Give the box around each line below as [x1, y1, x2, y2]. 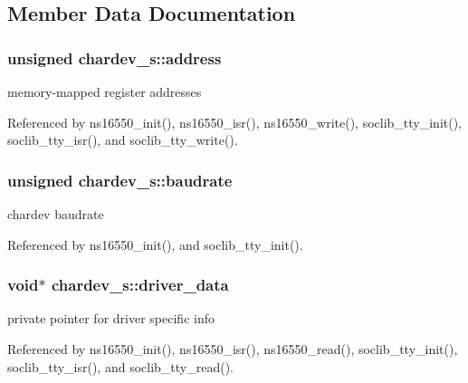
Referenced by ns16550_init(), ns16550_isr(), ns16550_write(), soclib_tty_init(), [7, 112, 463, 131]
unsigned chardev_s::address [7, 46, 222, 69]
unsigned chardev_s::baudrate [7, 168, 233, 191]
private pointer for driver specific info [7, 309, 215, 328]
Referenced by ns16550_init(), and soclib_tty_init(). [7, 235, 303, 254]
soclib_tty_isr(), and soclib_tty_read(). [7, 357, 234, 376]
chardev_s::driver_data [51, 273, 229, 296]
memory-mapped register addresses [7, 82, 202, 101]
